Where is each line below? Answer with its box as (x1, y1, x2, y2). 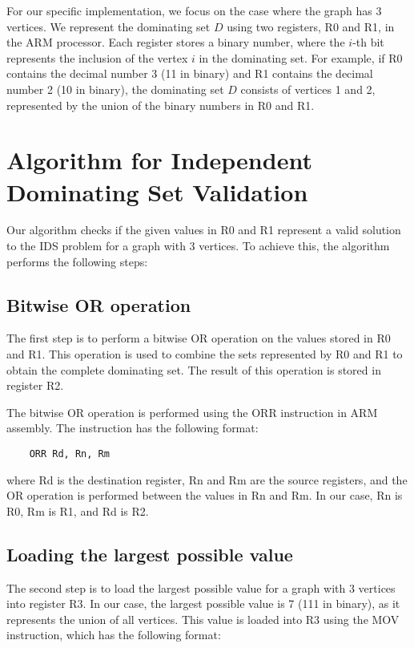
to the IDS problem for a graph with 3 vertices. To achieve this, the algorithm (6, 237, 390, 254)
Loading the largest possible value (6, 541, 293, 566)
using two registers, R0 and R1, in (227, 18, 395, 34)
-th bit (352, 34, 384, 51)
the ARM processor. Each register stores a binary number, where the (6, 34, 345, 51)
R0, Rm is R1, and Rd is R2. (6, 502, 149, 519)
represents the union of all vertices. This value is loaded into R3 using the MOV (6, 610, 400, 627)
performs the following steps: (6, 253, 148, 269)
